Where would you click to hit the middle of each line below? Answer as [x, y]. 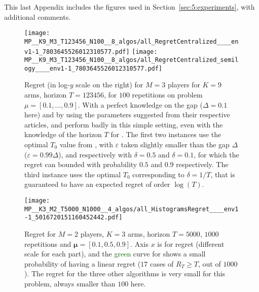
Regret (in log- [47, 85]
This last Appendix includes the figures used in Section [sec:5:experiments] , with [129, 7]
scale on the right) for [109, 85]
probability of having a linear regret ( [83, 263]
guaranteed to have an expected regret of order [97, 184]
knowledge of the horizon [63, 134]
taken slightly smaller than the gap [175, 144]
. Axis [139, 244]
